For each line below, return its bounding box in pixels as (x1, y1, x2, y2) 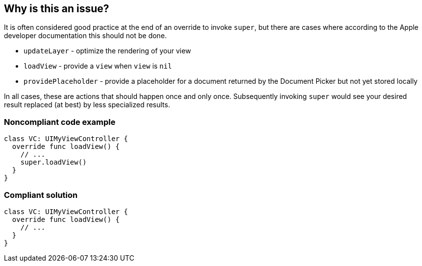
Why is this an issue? (4, 2, 109, 15)
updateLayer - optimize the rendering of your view (24, 47, 191, 55)
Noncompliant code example (4, 117, 116, 127)
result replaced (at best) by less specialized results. (4, 100, 170, 109)
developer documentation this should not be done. (4, 31, 167, 40)
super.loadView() (20, 158, 87, 167)
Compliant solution (4, 190, 78, 200)
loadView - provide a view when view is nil (24, 62, 172, 71)
